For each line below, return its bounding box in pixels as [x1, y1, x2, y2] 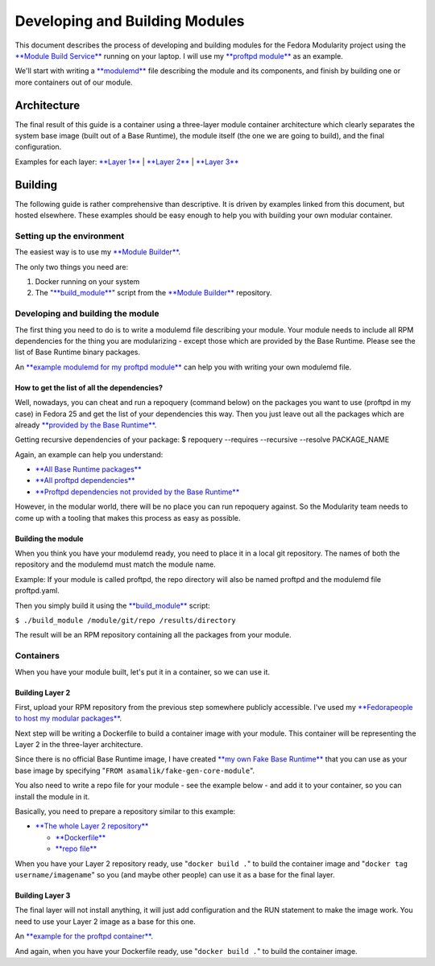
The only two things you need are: [14, 262, 129, 271]
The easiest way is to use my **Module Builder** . [14, 247, 181, 257]
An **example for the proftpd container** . [14, 931, 153, 941]
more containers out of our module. [14, 77, 133, 87]
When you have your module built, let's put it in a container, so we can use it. [14, 667, 270, 676]
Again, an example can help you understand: [14, 449, 164, 459]
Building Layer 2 [14, 687, 71, 697]
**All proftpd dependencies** [35, 476, 136, 485]
